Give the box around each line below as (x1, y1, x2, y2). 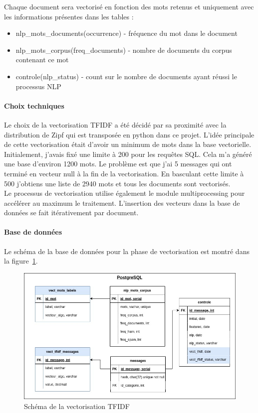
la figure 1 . (4, 256, 38, 266)
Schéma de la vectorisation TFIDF (24, 401, 130, 411)
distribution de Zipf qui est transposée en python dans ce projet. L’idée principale (4, 129, 255, 139)
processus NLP (15, 81, 61, 91)
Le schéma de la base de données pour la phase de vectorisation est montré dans (4, 246, 250, 256)
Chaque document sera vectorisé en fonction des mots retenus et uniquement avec (4, 1, 254, 11)
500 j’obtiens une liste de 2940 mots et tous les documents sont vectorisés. (4, 178, 231, 188)
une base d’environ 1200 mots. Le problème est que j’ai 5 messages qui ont (4, 158, 232, 169)
